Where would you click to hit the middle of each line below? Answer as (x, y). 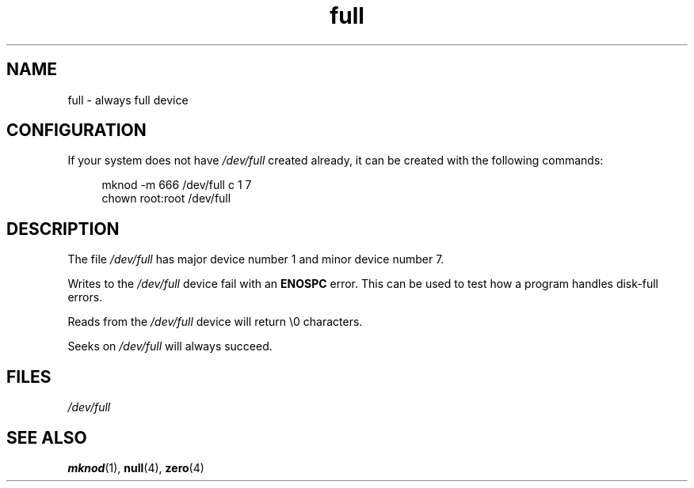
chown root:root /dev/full (166, 199)
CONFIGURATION (76, 131)
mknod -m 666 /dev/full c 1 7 (177, 185)
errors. (85, 297)
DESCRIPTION (63, 229)
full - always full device (128, 100)
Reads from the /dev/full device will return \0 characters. (215, 322)
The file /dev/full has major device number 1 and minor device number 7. (256, 259)
